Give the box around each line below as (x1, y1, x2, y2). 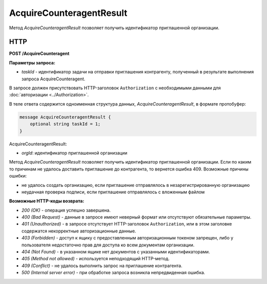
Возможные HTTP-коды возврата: (9, 198, 85, 204)
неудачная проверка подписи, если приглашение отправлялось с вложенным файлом (21, 189, 205, 195)
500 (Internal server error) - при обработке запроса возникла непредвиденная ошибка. (21, 270, 205, 276)
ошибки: (9, 173, 27, 179)
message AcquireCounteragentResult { (19, 114, 111, 120)
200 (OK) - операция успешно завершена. (21, 207, 111, 213)
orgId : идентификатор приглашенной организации (21, 150, 128, 156)
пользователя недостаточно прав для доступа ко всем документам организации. (21, 242, 195, 248)
